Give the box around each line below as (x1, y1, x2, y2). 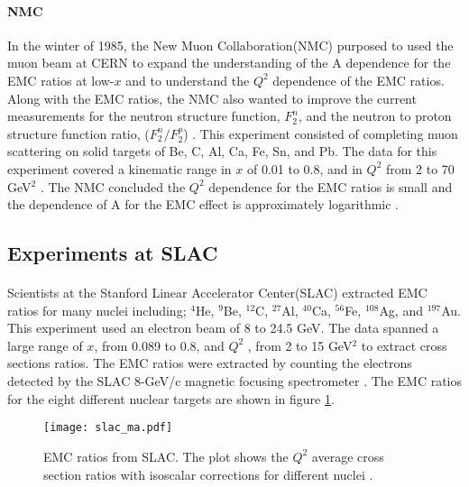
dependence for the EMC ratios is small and (208, 177, 453, 196)
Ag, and (379, 300, 423, 319)
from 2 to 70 (386, 159, 455, 178)
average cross (311, 446, 384, 465)
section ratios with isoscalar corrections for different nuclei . (43, 464, 373, 483)
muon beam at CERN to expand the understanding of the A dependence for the (7, 53, 451, 72)
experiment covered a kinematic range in (7, 159, 232, 178)
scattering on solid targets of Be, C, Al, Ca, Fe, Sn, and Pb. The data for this (7, 142, 437, 161)
